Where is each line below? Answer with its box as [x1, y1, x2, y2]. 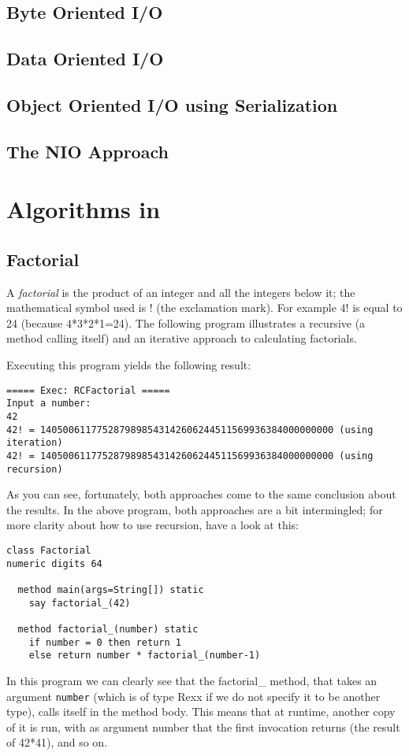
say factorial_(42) [28, 597, 131, 609]
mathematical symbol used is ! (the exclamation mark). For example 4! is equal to [6, 299, 403, 316]
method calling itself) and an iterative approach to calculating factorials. [6, 330, 357, 346]
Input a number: [6, 398, 91, 409]
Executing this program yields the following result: [6, 357, 251, 373]
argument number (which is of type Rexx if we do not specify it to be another [6, 687, 381, 704]
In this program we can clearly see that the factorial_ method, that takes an [6, 672, 377, 688]
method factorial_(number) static [17, 623, 199, 635]
